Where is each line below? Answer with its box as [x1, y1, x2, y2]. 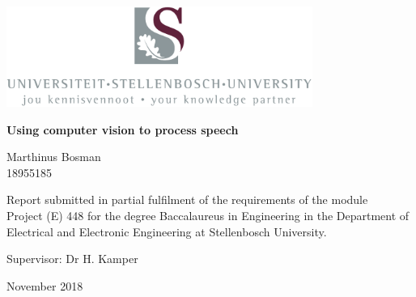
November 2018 [6, 277, 83, 294]
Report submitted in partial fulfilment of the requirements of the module [6, 191, 368, 208]
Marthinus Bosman [6, 148, 101, 165]
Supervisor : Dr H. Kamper [6, 250, 138, 267]
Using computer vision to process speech [6, 121, 239, 138]
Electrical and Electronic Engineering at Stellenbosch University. [6, 223, 327, 240]
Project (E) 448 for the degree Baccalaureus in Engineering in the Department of [6, 206, 410, 223]
